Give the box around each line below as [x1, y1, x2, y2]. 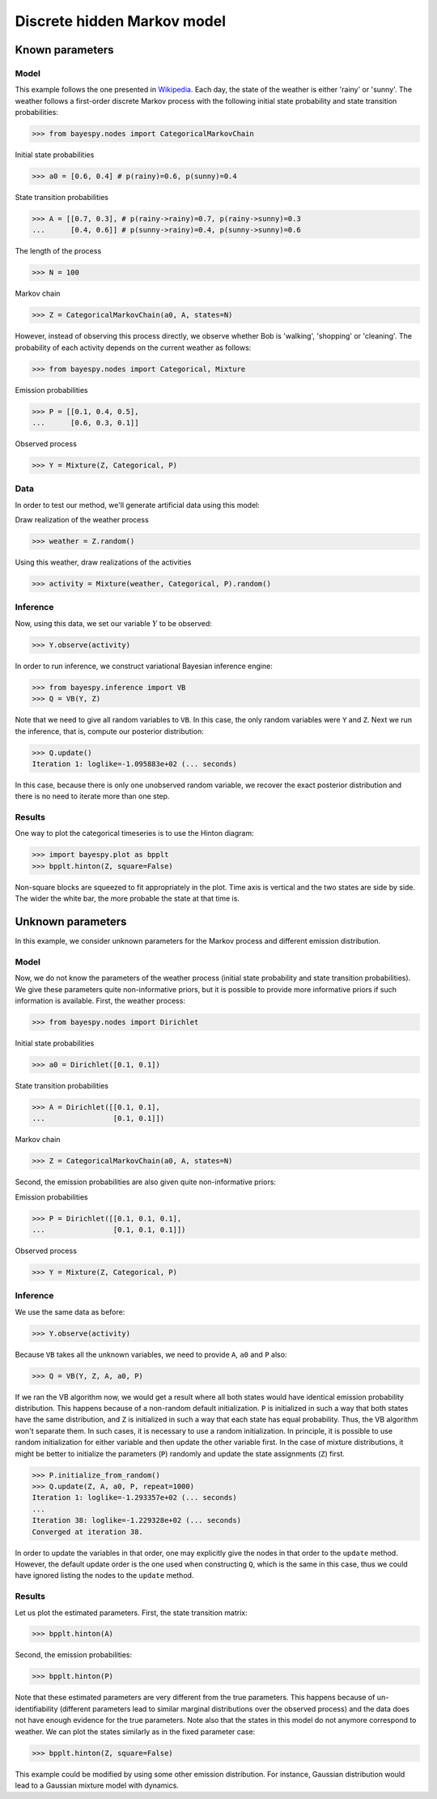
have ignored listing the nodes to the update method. [15, 1571, 194, 1580]
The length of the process [15, 246, 102, 256]
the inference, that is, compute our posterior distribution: [15, 726, 204, 736]
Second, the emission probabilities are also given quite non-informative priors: [15, 1177, 277, 1187]
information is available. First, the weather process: [15, 996, 186, 1006]
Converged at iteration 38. [32, 1527, 143, 1537]
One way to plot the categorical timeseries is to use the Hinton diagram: [15, 829, 254, 838]
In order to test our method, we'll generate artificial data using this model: [15, 500, 261, 509]
